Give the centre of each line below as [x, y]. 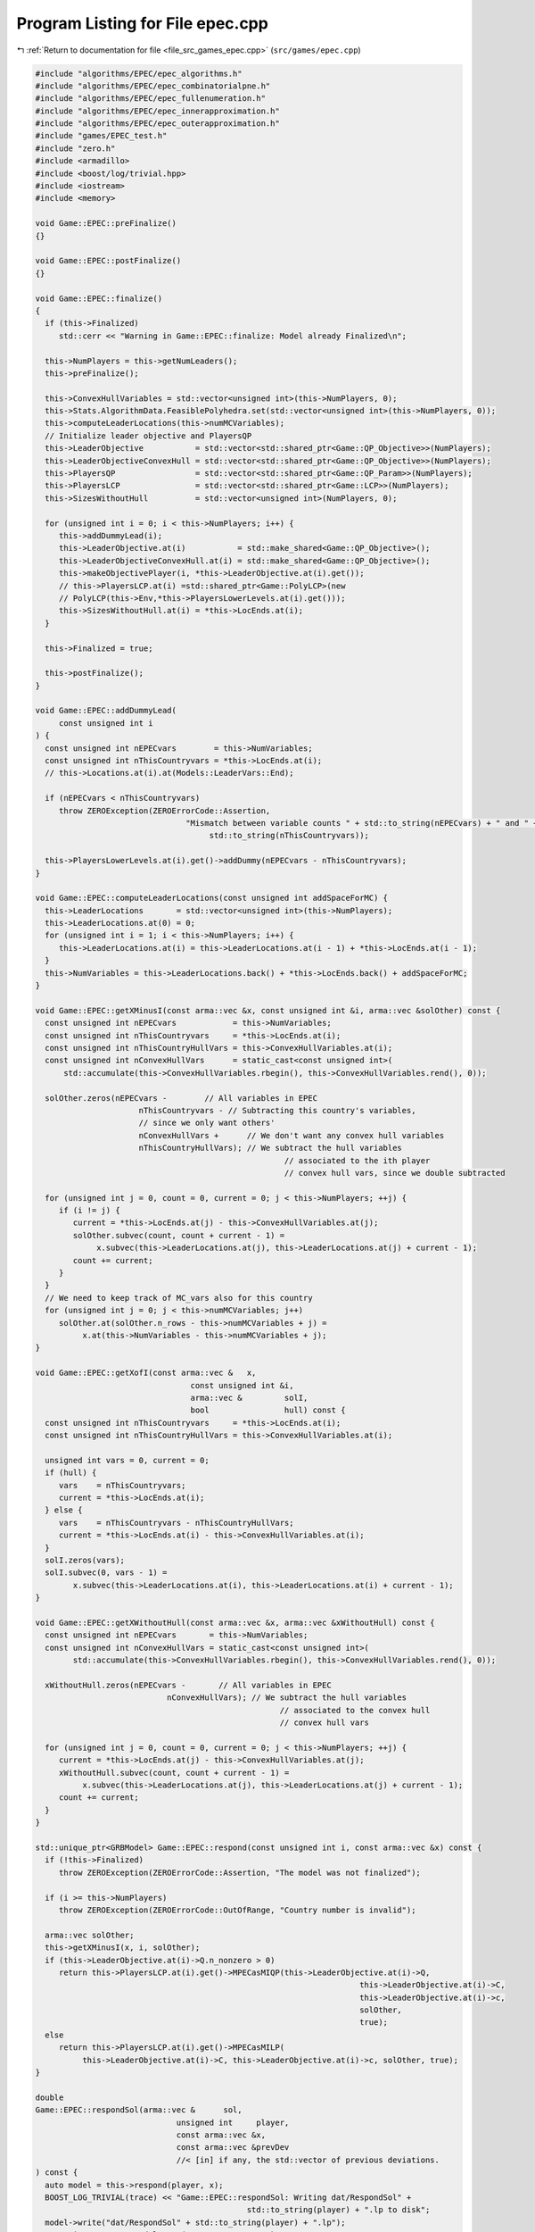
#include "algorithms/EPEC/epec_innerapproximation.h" [157, 111]
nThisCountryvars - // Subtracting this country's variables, [277, 1110]
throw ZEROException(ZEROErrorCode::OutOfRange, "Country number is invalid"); [237, 1910]
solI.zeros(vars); [85, 1561]
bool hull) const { [268, 1410]
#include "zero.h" [75, 148]
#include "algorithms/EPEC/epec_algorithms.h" [139, 73]
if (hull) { [71, 1473]
